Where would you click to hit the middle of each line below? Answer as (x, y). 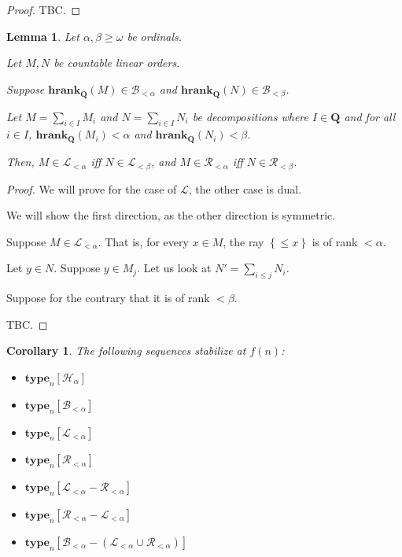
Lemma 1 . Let (43, 36)
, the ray (243, 241)
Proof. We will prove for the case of (92, 188)
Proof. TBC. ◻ (44, 9)
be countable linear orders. (117, 63)
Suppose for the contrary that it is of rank (108, 298)
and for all (370, 116)
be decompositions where (250, 116)
